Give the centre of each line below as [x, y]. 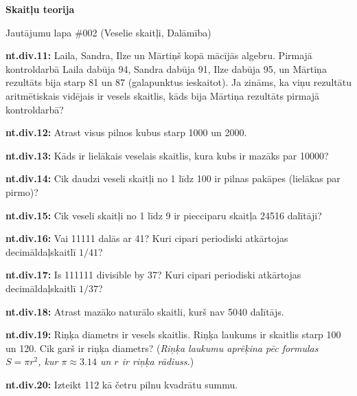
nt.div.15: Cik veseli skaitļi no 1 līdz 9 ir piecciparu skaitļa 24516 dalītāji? [164, 215]
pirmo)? [22, 191]
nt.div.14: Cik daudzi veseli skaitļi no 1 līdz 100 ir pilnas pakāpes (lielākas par [173, 178]
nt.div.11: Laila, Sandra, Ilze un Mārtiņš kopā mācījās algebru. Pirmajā [159, 55]
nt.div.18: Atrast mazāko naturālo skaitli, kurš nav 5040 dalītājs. [145, 311]
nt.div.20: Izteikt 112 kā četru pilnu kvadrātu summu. [122, 384]
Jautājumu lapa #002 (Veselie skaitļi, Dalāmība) [108, 32]
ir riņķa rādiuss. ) [158, 361]
